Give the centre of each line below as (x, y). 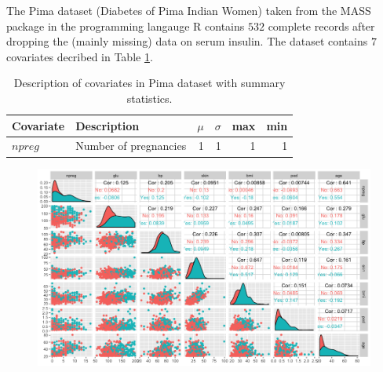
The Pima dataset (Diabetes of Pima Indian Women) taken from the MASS (189, 10)
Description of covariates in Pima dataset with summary (150, 83)
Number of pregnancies (131, 146)
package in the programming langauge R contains (126, 26)
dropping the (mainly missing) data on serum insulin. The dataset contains (187, 41)
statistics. (150, 98)
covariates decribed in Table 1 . (80, 56)
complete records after (321, 26)
